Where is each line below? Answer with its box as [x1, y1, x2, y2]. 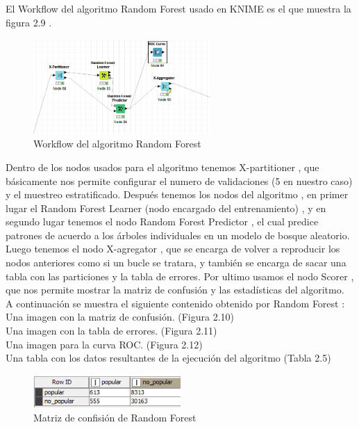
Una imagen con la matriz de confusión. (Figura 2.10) [6, 309, 234, 324]
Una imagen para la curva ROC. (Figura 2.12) [6, 337, 203, 351]
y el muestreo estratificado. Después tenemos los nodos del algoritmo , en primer [6, 187, 349, 202]
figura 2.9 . [6, 15, 52, 29]
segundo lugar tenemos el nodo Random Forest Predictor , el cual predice [6, 214, 319, 229]
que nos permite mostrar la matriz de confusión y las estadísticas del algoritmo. [6, 282, 344, 297]
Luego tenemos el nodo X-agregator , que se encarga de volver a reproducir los [6, 241, 340, 256]
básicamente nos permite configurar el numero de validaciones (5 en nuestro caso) [6, 173, 353, 188]
